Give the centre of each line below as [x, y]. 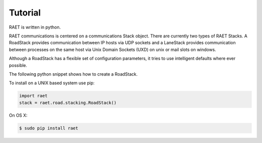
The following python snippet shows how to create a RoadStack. [73, 74]
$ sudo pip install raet [49, 128]
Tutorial [25, 13]
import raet [33, 96]
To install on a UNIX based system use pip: [52, 83]
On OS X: [18, 115]
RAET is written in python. [35, 27]
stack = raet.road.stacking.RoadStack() [68, 103]
